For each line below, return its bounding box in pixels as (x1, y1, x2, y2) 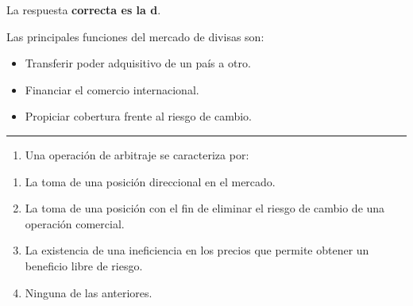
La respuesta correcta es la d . (6, 2, 161, 17)
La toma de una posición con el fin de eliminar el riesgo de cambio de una (25, 200, 385, 216)
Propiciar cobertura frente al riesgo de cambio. (25, 108, 252, 124)
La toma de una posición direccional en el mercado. (25, 173, 276, 189)
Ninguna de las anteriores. (25, 284, 152, 300)
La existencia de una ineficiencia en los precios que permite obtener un (25, 242, 369, 258)
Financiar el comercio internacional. (25, 81, 199, 98)
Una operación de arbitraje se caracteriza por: (25, 146, 249, 163)
